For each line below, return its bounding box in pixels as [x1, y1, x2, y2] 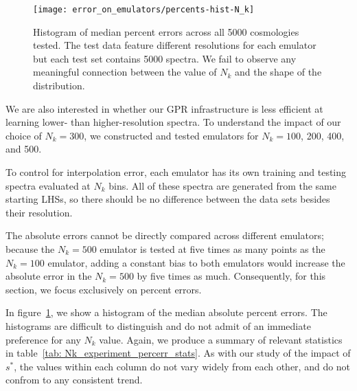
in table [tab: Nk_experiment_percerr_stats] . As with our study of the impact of [5, 346, 351, 360]
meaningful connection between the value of [33, 65, 217, 79]
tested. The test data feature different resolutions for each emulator [33, 38, 316, 52]
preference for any [5, 332, 81, 346]
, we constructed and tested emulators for [84, 128, 259, 142]
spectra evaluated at [5, 178, 91, 192]
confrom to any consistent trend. [5, 372, 143, 387]
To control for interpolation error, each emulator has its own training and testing [5, 165, 347, 179]
